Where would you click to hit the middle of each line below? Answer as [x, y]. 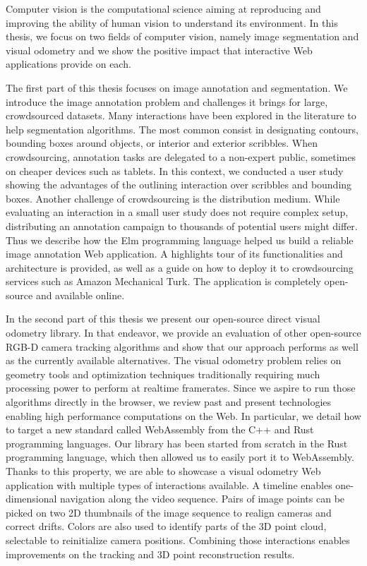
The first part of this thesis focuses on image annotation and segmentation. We [177, 87]
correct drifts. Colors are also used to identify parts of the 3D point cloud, [166, 526]
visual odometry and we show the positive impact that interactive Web [159, 50]
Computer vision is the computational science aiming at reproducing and [163, 8]
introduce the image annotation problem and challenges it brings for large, [167, 101]
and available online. [80, 295]
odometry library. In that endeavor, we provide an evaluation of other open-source [183, 333]
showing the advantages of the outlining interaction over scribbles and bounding [179, 185]
